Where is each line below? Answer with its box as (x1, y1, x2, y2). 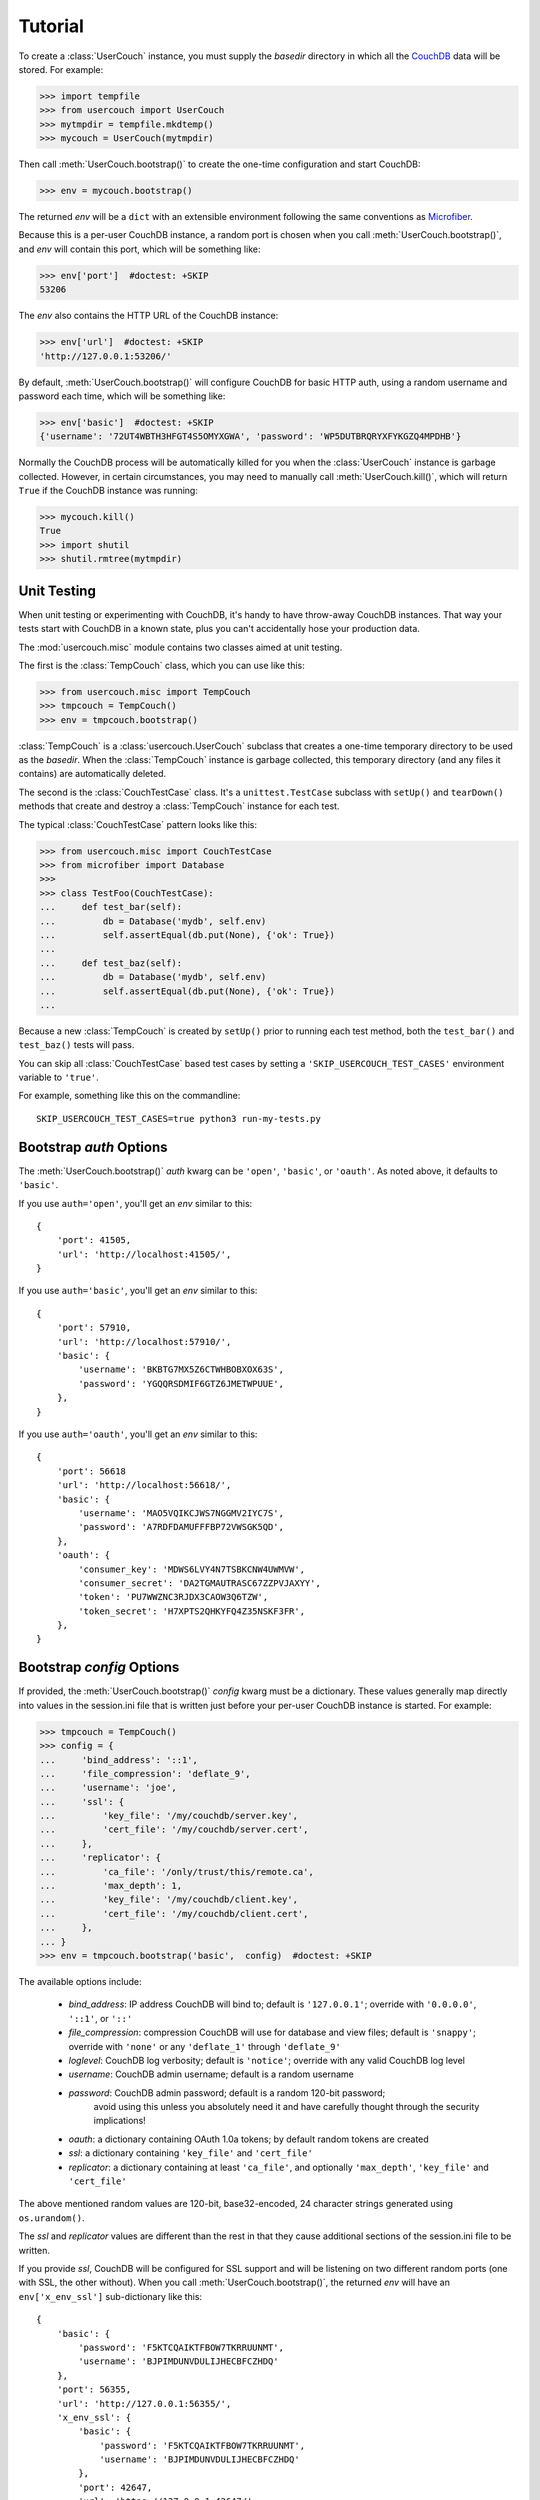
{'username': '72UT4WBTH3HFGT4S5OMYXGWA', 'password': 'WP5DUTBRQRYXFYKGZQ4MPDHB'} (39, 431, 462, 442)
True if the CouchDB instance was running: (18, 485, 199, 497)
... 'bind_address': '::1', (39, 1754, 199, 1765)
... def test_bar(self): (39, 901, 183, 913)
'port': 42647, (78, 2481, 153, 2493)
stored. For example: (18, 63, 104, 75)
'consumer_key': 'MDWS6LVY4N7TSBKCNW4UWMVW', (78, 1563, 305, 1575)
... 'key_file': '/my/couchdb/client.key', (39, 1894, 299, 1905)
